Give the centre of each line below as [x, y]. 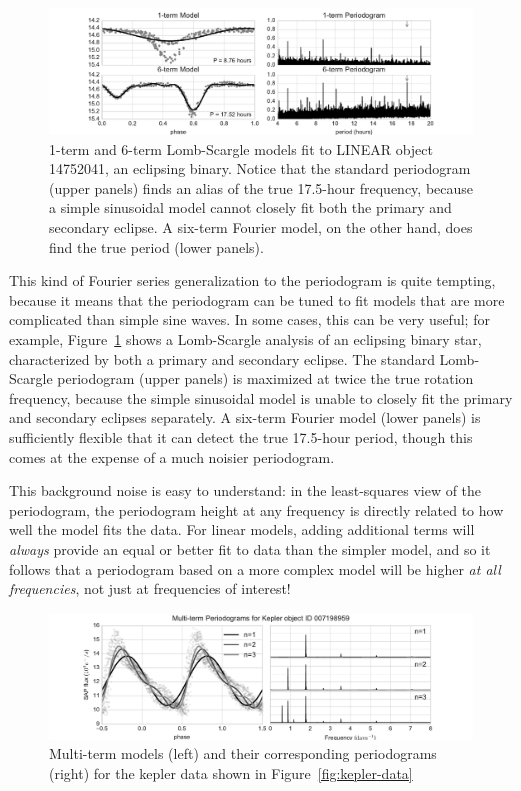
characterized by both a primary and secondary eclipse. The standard [222, 358]
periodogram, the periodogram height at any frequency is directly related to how [256, 509]
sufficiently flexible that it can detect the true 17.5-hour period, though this [241, 437]
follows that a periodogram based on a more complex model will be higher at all [255, 568]
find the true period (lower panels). [156, 246]
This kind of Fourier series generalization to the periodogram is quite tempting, [252, 280]
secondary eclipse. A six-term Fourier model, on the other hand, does [261, 227]
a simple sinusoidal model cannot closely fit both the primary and [250, 207]
